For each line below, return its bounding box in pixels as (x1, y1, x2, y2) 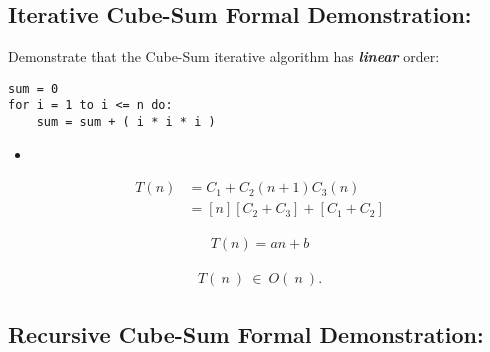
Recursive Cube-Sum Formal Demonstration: (8, 318, 484, 349)
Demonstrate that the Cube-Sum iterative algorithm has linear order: (8, 46, 440, 67)
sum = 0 (8, 81, 59, 96)
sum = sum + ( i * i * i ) (36, 115, 216, 130)
